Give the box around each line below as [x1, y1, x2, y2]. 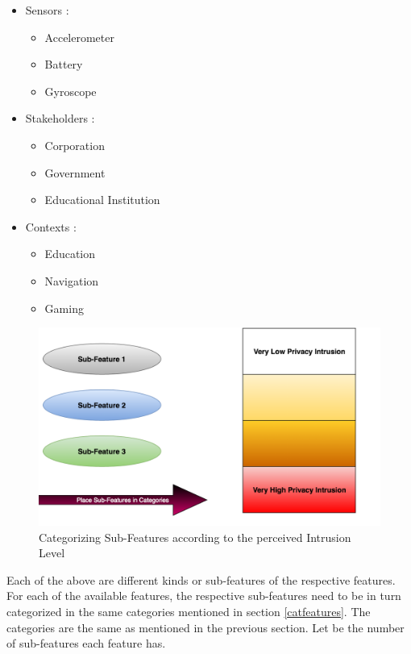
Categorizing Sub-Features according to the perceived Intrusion [39, 528, 351, 545]
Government [44, 164, 106, 181]
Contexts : [25, 218, 77, 235]
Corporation [44, 136, 105, 153]
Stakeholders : [25, 110, 95, 127]
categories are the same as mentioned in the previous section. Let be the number [6, 619, 405, 635]
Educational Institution [44, 191, 160, 208]
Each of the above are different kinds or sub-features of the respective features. [6, 571, 396, 588]
